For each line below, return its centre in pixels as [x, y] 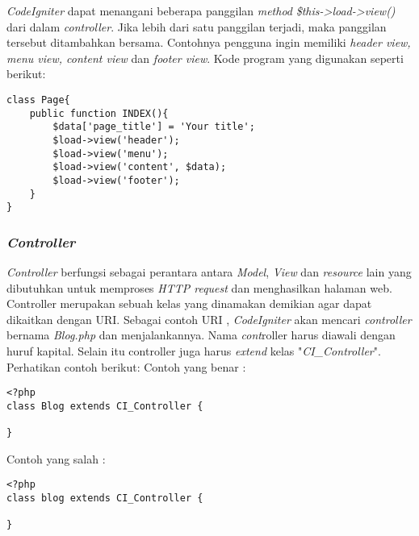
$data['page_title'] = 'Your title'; [154, 127]
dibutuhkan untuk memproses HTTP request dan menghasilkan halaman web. [199, 287]
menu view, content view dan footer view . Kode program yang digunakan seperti [205, 58]
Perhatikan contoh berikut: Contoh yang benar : [126, 366]
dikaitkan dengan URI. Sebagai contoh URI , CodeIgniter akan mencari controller [209, 319]
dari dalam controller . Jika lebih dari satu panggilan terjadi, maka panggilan [197, 26]
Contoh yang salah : [56, 458]
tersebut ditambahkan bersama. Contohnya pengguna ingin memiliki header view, [209, 42]
